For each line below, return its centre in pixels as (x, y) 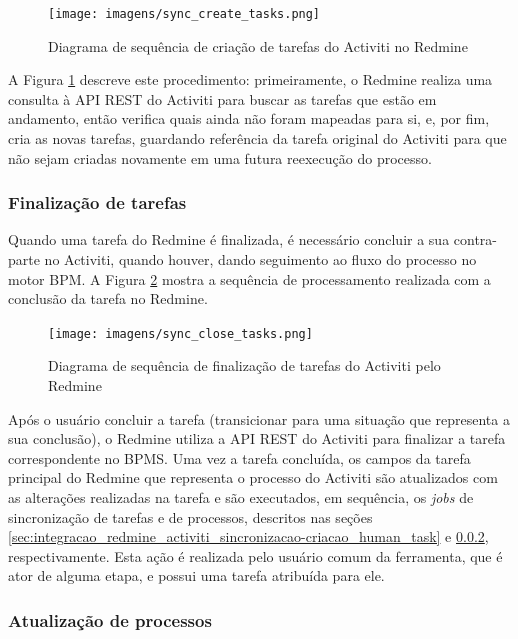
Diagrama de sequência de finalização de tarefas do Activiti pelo (244, 365)
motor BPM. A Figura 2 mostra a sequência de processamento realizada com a (249, 278)
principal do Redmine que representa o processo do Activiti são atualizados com (253, 477)
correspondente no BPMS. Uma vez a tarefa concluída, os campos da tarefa (239, 457)
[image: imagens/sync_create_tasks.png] (184, 14)
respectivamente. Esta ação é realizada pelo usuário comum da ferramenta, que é (255, 555)
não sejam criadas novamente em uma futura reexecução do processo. (220, 157)
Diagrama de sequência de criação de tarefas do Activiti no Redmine (258, 45)
